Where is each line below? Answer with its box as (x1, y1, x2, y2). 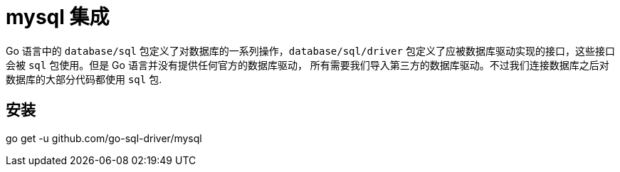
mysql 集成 (6, 5, 110, 29)
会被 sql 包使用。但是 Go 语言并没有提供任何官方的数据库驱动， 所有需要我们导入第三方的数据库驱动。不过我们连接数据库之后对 (6, 58, 609, 71)
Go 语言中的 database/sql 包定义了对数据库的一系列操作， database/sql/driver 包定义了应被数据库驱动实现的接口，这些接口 (6, 44, 615, 57)
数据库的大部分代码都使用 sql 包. (6, 72, 162, 85)
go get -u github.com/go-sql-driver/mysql (6, 131, 202, 144)
